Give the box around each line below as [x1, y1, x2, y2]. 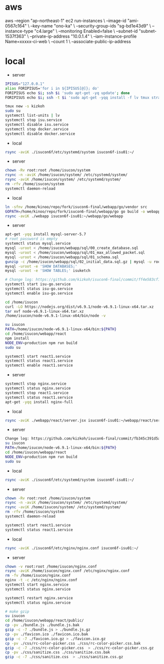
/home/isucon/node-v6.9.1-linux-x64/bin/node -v [5, 313, 106, 319]
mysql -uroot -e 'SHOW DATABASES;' [5, 264, 78, 269]
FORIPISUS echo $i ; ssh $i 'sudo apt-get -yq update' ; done [5, 90, 130, 96]
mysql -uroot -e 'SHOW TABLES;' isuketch [5, 269, 91, 273]
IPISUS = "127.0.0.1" [5, 81, 45, 86]
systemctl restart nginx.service [5, 595, 73, 600]
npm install [5, 336, 29, 341]
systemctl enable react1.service [5, 363, 73, 368]
